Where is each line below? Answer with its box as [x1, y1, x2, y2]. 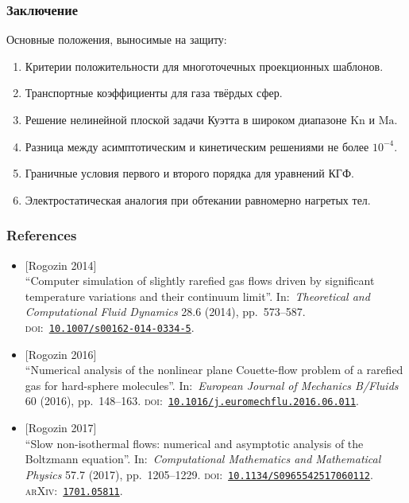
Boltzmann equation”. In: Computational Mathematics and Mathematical [25, 450, 381, 467]
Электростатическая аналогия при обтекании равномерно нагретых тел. [25, 191, 371, 208]
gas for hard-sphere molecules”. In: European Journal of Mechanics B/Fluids [25, 376, 399, 393]
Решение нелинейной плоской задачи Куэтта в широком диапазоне [25, 111, 347, 127]
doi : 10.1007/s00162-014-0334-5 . [25, 318, 195, 335]
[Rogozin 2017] [25, 419, 97, 436]
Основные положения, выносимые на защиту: [6, 31, 227, 48]
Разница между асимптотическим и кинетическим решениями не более [25, 138, 369, 154]
